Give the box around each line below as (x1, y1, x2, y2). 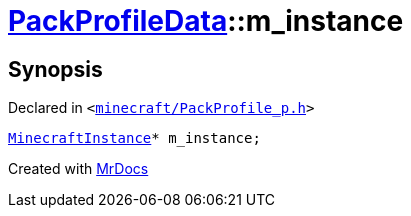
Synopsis (8, 56, 103, 82)
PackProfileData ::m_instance (8, 4, 404, 38)
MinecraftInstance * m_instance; (8, 130, 261, 147)
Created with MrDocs (8, 160, 149, 178)
